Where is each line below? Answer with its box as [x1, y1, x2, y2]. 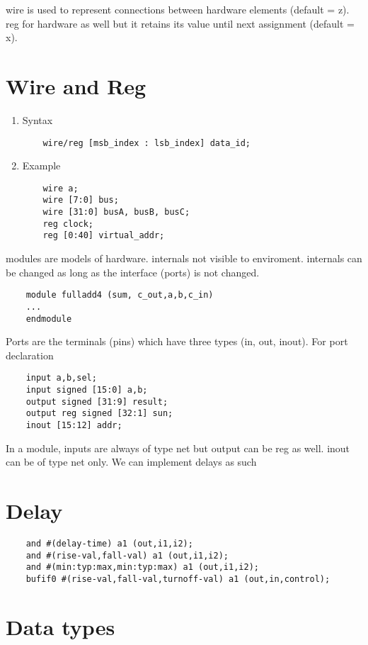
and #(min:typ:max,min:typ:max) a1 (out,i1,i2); [25, 562, 259, 573]
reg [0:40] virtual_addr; [42, 230, 165, 241]
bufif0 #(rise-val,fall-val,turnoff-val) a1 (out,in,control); [25, 573, 330, 584]
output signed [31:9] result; [25, 396, 168, 407]
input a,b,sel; [25, 373, 97, 383]
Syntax [22, 112, 53, 127]
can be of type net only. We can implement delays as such [6, 454, 257, 469]
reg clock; [42, 218, 94, 229]
